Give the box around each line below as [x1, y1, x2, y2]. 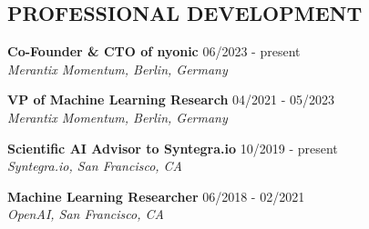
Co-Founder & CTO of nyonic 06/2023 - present [7, 42, 301, 61]
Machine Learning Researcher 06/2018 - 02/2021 [7, 186, 305, 205]
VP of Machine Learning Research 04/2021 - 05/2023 [7, 90, 335, 109]
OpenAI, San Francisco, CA [7, 204, 164, 224]
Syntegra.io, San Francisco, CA [7, 156, 183, 175]
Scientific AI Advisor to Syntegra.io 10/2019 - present [7, 138, 338, 157]
